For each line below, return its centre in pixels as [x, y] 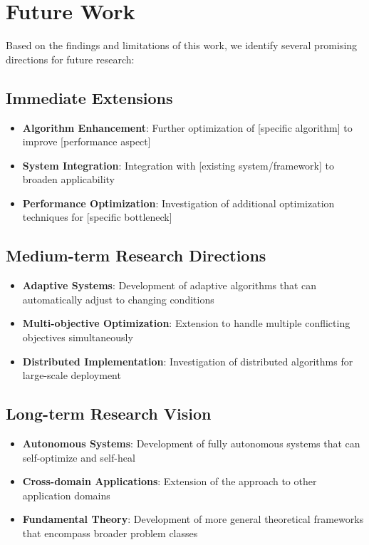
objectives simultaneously [78, 337]
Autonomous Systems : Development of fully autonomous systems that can [191, 443]
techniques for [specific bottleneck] [97, 217]
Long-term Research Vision [109, 414]
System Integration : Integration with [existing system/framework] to [178, 165]
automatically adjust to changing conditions [118, 299]
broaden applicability [68, 179]
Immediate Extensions [89, 97]
